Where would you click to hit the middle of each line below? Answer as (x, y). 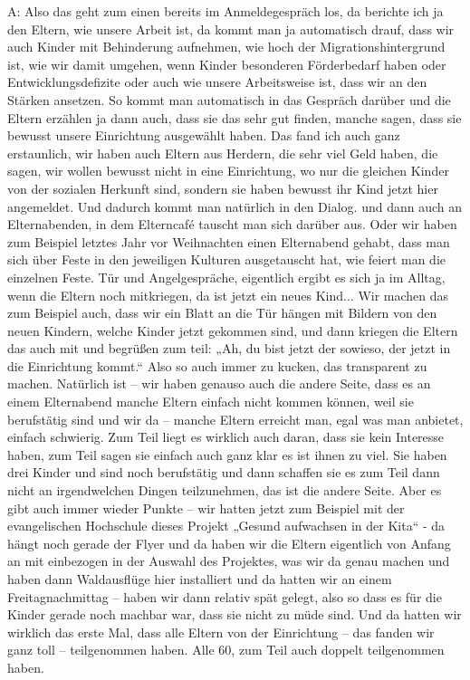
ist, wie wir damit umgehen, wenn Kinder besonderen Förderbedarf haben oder (227, 64)
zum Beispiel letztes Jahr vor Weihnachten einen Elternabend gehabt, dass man (229, 241)
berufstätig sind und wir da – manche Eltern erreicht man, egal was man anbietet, (235, 419)
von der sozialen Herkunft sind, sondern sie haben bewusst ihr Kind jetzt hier (223, 188)
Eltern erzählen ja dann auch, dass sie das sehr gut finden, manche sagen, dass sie (235, 117)
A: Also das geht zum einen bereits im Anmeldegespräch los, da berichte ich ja (225, 11)
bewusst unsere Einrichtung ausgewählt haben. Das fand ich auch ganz (204, 135)
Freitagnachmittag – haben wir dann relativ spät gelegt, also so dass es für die (225, 596)
